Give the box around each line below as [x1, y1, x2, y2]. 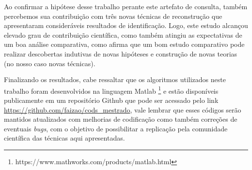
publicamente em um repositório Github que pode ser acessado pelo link [4, 95, 219, 105]
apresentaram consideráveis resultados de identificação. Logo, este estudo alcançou [4, 20, 248, 30]
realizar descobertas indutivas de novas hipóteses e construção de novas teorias [4, 48, 237, 58]
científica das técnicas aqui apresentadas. [4, 133, 125, 143]
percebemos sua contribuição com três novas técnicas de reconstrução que [4, 11, 222, 21]
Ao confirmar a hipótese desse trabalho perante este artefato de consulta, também [4, 1, 248, 11]
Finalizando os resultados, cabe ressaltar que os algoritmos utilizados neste [4, 74, 226, 85]
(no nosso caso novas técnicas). [4, 58, 95, 68]
